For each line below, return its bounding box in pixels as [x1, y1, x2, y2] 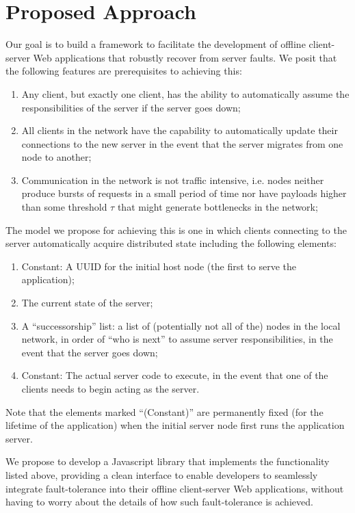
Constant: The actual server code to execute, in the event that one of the [21, 368, 328, 382]
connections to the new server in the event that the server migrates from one [21, 136, 343, 150]
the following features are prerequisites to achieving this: [5, 64, 242, 78]
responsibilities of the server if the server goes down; [21, 100, 241, 114]
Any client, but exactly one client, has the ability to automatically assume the [21, 86, 350, 101]
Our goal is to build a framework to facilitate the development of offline [5, 37, 306, 51]
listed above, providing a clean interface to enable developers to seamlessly [5, 467, 318, 482]
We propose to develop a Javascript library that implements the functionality [5, 454, 330, 469]
